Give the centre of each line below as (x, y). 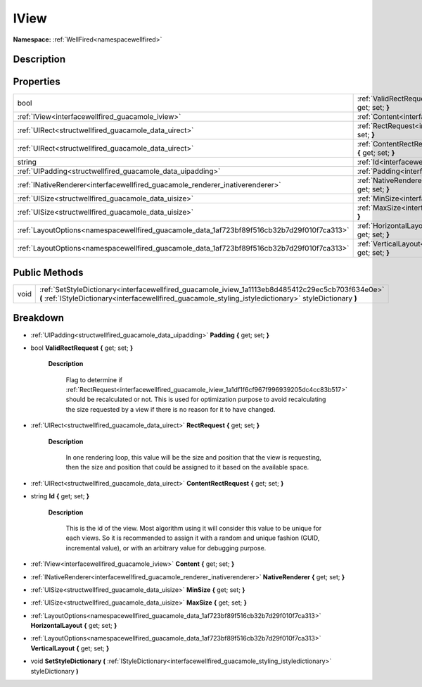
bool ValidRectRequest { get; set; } (82, 348)
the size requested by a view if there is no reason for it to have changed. (171, 409)
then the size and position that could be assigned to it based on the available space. (187, 467)
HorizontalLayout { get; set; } (74, 626)
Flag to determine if (94, 379)
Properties (37, 82)
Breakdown (39, 318)
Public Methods (48, 272)
